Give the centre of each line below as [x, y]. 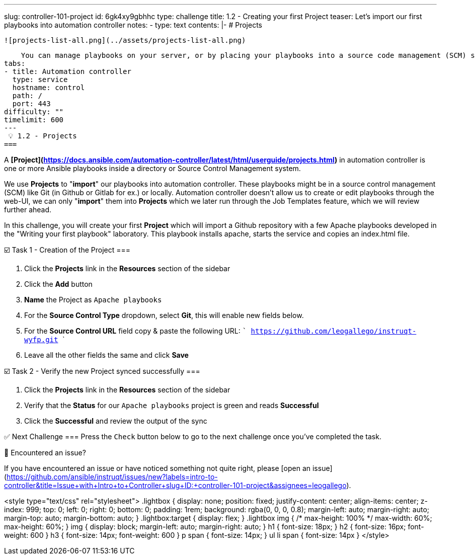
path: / [27, 96]
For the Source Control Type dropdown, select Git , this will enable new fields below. [164, 315]
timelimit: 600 [34, 120]
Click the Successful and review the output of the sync [116, 421]
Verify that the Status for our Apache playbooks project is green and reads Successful [172, 405]
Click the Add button [58, 284]
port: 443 [31, 104]
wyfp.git [41, 340]
